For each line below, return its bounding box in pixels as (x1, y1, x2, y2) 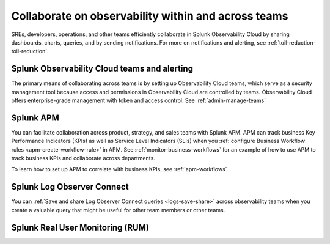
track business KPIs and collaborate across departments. (11, 155, 155, 162)
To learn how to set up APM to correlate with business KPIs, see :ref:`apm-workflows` (11, 166, 227, 173)
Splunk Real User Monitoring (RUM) (11, 222, 150, 232)
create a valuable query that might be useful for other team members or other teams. (11, 206, 226, 213)
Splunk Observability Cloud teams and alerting (11, 64, 194, 74)
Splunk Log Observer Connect (11, 182, 129, 192)
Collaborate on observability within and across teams (11, 9, 288, 23)
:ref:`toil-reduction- (267, 39, 316, 46)
